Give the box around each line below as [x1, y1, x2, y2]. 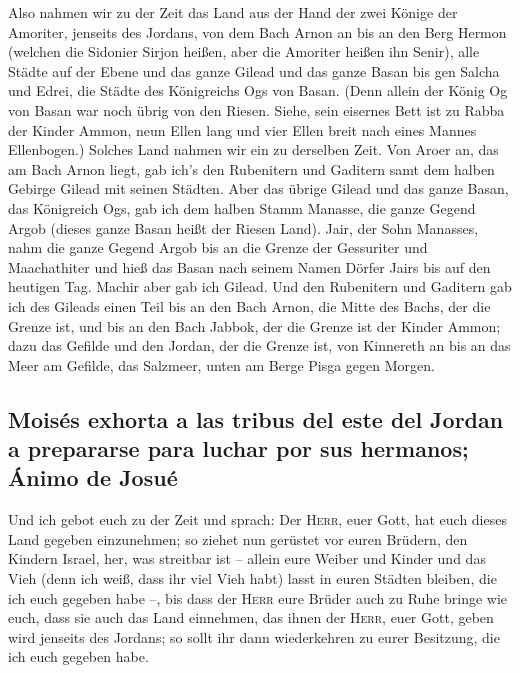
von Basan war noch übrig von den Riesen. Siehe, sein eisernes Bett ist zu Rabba [8, 99, 505, 120]
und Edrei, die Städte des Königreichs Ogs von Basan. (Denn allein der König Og [8, 80, 508, 101]
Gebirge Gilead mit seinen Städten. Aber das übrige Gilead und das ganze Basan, [8, 178, 509, 199]
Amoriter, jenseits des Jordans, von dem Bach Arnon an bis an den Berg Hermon [8, 21, 507, 42]
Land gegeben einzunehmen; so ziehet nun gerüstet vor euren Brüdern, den [8, 528, 468, 549]
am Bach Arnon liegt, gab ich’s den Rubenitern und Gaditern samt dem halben [8, 158, 495, 179]
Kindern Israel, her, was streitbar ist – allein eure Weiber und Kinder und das [8, 548, 486, 569]
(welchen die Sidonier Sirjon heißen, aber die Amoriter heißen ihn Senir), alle [8, 41, 480, 62]
